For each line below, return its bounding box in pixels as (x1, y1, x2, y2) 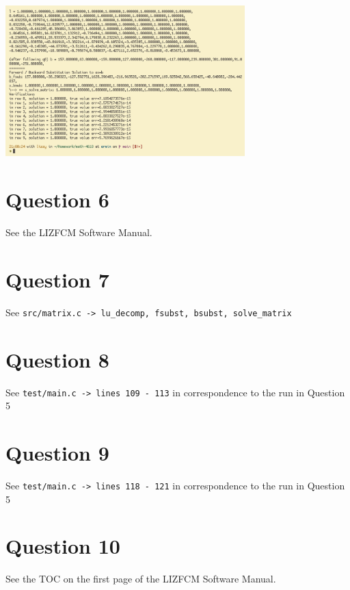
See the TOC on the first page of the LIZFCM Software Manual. (5, 572, 276, 586)
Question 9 (5, 439, 109, 467)
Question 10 (5, 532, 120, 560)
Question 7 (5, 265, 109, 293)
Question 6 (5, 185, 109, 214)
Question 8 (5, 345, 109, 373)
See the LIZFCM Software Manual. (5, 225, 152, 240)
